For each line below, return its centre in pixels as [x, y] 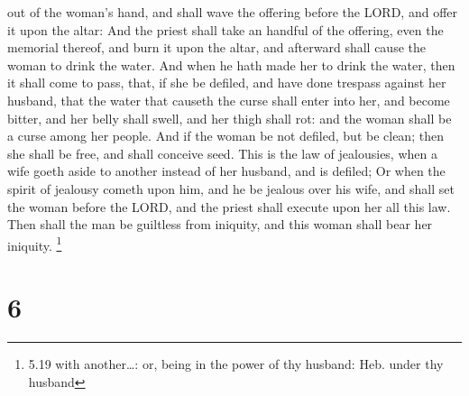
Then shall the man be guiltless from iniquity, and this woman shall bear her [220, 224]
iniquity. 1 [35, 244]
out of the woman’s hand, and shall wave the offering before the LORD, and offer [233, 12]
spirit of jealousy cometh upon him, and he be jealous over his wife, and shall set [231, 188]
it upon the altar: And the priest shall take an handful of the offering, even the [225, 29]
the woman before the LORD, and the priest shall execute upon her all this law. [229, 206]
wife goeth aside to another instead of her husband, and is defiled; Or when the [226, 171]
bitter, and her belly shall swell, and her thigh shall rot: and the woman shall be [230, 118]
